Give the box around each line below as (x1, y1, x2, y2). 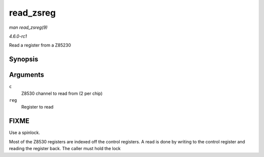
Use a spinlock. (9, 130, 40, 135)
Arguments (9, 71, 44, 79)
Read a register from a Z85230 (9, 42, 71, 48)
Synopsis (9, 55, 39, 64)
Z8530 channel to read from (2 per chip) (21, 90, 103, 96)
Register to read (21, 104, 54, 110)
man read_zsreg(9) (9, 24, 48, 30)
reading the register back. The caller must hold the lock (9, 146, 121, 152)
